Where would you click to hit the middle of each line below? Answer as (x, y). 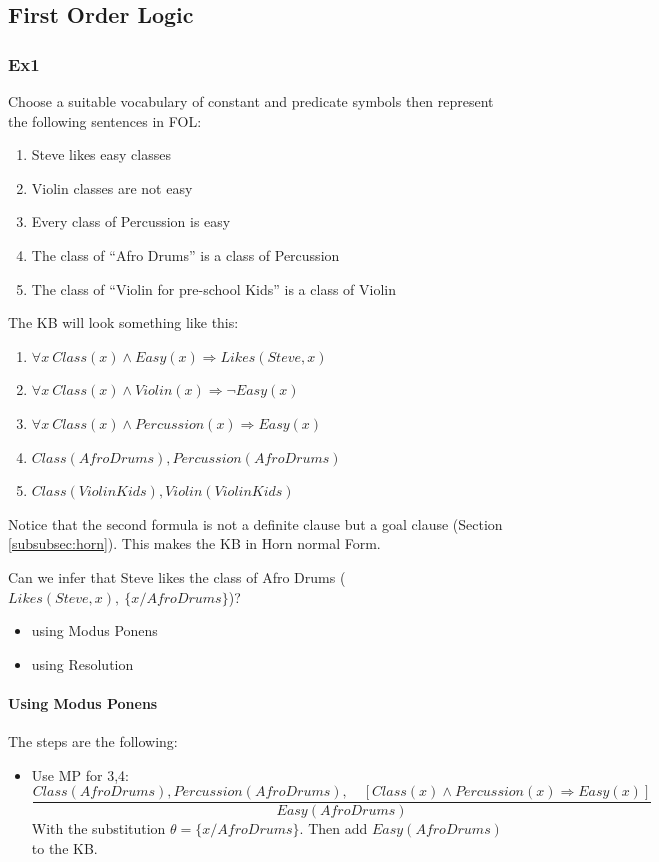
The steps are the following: (93, 741)
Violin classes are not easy (112, 187)
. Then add (333, 828)
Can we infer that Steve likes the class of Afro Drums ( (177, 576)
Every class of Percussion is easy (131, 221)
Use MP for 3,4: (80, 774)
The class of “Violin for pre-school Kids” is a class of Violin (213, 288)
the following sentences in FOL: (105, 120)
